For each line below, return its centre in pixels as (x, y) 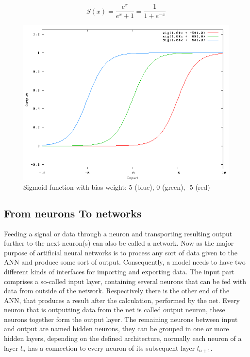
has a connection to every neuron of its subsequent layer (111, 348)
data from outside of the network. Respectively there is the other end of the (117, 291)
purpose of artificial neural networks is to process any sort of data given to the (121, 252)
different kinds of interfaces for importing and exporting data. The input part (119, 271)
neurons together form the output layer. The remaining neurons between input (121, 319)
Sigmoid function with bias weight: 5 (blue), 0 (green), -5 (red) (117, 187)
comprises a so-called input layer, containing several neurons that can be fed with (125, 281)
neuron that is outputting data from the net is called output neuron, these (115, 310)
